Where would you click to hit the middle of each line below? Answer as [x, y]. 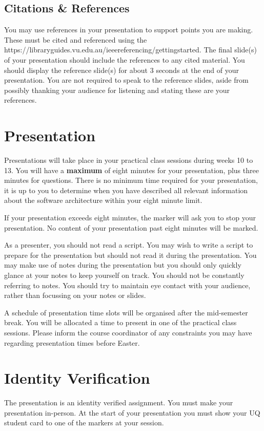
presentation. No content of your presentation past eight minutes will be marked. [131, 227]
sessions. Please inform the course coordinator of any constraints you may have [128, 332]
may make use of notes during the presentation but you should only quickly [123, 265]
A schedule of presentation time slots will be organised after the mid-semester [126, 312]
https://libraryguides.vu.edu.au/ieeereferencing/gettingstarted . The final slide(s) [130, 50]
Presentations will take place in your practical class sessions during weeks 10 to [129, 160]
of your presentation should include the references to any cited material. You [125, 59]
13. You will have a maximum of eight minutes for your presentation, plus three [131, 170]
